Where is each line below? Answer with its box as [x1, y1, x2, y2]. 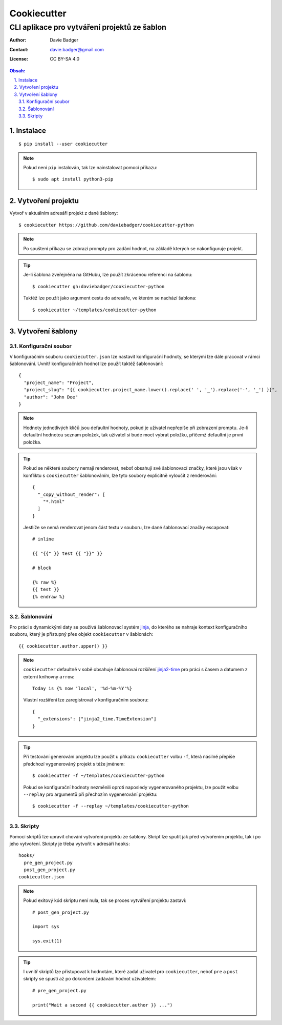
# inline [32, 536, 54, 542]
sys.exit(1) [32, 938, 62, 944]
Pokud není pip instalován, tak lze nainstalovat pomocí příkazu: [23, 165, 158, 171]
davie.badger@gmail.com [50, 46, 104, 52]
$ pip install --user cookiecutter [18, 141, 108, 147]
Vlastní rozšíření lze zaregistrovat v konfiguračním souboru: [23, 697, 148, 703]
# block [32, 565, 52, 571]
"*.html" [42, 498, 65, 505]
